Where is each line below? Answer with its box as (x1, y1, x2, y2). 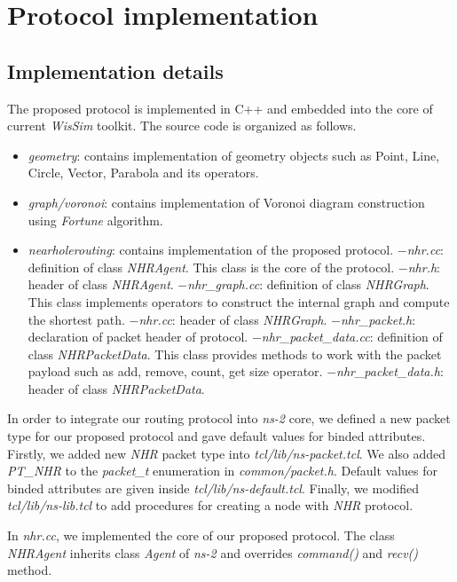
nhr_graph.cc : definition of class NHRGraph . (187, 275, 429, 294)
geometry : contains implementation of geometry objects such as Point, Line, (28, 145, 440, 164)
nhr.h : (407, 257, 440, 276)
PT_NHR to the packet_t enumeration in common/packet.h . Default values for (7, 461, 437, 480)
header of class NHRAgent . (28, 275, 174, 294)
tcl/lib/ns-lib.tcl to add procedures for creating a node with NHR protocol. (7, 496, 414, 515)
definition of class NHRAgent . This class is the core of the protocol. (28, 257, 395, 276)
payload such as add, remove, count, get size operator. (28, 362, 323, 381)
